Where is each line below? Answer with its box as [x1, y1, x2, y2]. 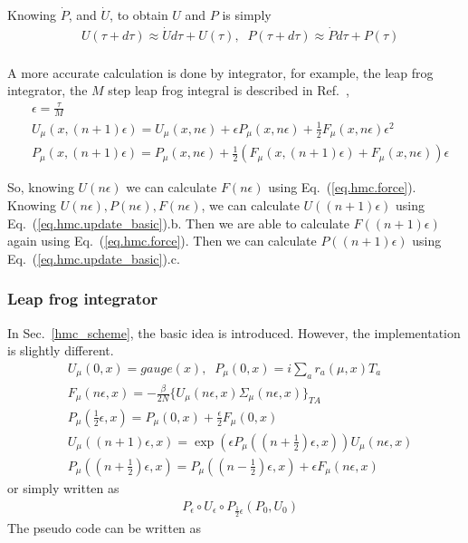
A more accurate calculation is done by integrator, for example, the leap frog [7, 63, 434, 82]
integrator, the [7, 81, 88, 100]
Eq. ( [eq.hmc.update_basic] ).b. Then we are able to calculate [7, 213, 349, 232]
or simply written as [7, 478, 119, 497]
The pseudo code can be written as [7, 518, 202, 537]
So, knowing [7, 178, 74, 197]
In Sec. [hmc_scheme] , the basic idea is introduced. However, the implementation [7, 323, 461, 342]
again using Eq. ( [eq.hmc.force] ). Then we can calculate [7, 231, 317, 250]
